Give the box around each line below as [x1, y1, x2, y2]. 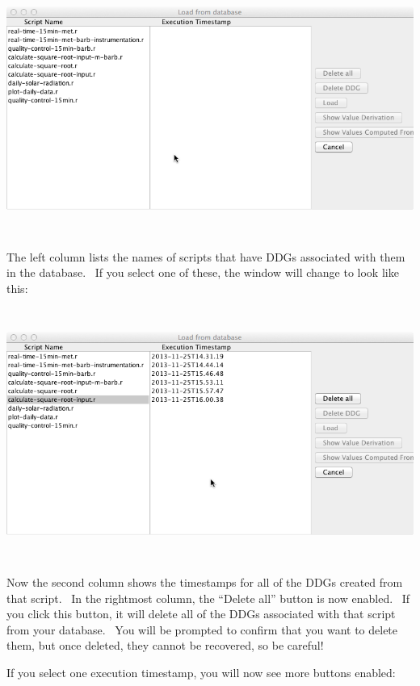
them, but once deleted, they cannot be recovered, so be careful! [6, 637, 324, 654]
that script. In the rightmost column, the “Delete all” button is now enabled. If [6, 589, 410, 606]
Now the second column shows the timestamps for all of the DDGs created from [6, 573, 403, 590]
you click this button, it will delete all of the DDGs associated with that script [6, 605, 396, 622]
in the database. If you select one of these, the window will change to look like [6, 264, 399, 281]
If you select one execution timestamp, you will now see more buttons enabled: [6, 663, 396, 680]
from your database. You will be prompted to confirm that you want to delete [6, 621, 398, 638]
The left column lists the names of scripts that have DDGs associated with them [6, 248, 405, 265]
